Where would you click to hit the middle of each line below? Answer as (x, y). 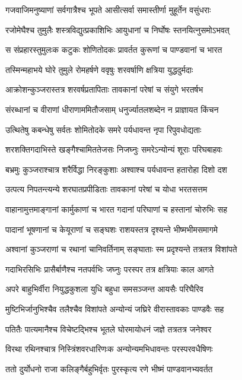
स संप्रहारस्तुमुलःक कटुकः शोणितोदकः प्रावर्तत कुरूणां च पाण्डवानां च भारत (114, 50)
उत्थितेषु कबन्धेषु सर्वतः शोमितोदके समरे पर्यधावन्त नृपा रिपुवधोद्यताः (104, 129)
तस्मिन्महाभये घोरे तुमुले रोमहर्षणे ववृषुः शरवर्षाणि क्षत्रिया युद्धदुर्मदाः (99, 69)
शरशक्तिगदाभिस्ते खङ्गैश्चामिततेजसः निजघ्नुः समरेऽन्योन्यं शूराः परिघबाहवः (114, 149)
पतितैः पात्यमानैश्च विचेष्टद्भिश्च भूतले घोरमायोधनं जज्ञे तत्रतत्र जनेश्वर (109, 329)
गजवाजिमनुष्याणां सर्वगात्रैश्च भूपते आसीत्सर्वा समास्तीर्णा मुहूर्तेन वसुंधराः (108, 9)
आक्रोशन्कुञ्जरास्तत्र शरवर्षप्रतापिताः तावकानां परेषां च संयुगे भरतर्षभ (104, 89)
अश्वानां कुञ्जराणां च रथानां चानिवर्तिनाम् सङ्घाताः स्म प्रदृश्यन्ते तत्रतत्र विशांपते (121, 249)
